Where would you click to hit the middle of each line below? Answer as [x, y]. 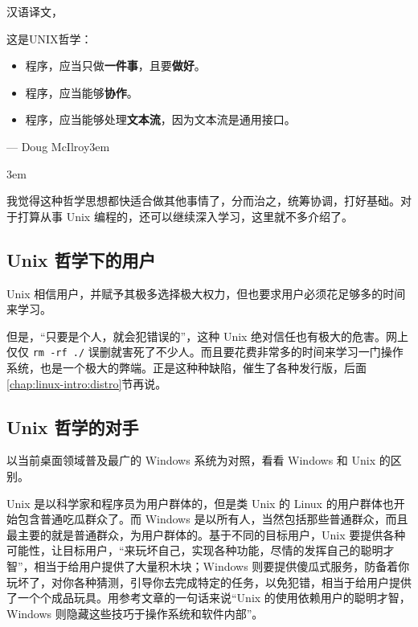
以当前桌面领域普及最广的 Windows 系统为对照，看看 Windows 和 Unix [191, 460]
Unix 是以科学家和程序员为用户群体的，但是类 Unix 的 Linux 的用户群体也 [200, 503]
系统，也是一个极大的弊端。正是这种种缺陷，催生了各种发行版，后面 [186, 367]
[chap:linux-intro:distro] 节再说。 [87, 383]
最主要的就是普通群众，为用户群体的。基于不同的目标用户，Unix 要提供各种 [206, 534]
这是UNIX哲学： [49, 38]
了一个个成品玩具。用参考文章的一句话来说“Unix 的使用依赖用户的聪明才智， [209, 598]
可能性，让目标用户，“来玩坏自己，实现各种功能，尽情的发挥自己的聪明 [195, 550]
